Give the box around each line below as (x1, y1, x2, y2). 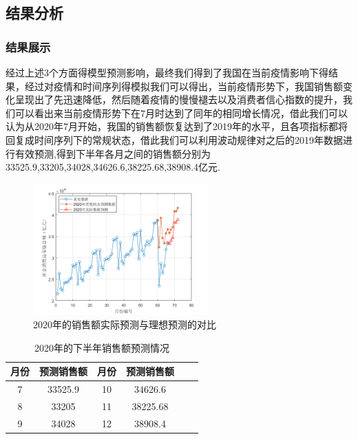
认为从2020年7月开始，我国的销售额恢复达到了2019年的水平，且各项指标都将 (6, 119, 348, 133)
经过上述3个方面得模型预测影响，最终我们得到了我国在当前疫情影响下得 (6, 65, 328, 79)
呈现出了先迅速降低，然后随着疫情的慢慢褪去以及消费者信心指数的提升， (14, 92, 343, 107)
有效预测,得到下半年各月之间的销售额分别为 (14, 146, 211, 160)
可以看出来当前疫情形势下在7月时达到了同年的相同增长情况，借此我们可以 (14, 105, 348, 120)
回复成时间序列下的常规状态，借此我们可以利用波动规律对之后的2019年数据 (6, 132, 343, 147)
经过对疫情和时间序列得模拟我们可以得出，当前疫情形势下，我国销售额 (24, 78, 343, 93)
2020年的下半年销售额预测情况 (34, 340, 169, 354)
